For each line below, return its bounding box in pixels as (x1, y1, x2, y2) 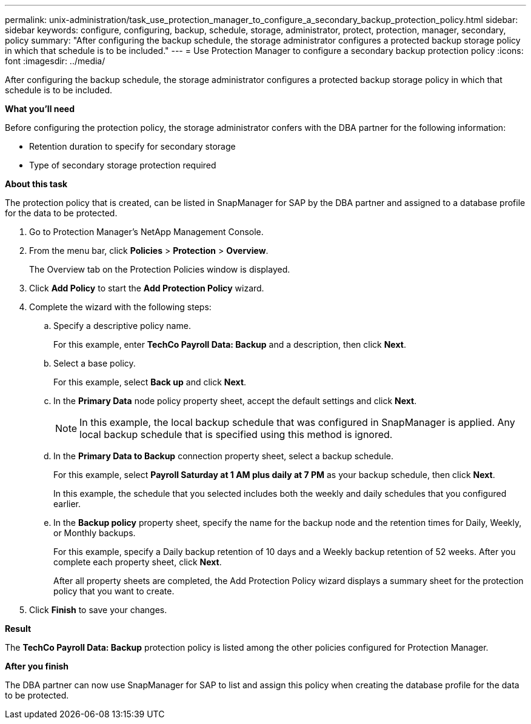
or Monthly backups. (53, 528, 136, 538)
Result (5, 623, 32, 634)
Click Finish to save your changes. (29, 605, 167, 615)
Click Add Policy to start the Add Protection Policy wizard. (29, 283, 264, 293)
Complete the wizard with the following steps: (29, 302, 212, 312)
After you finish (5, 661, 69, 671)
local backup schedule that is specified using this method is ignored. (79, 428, 393, 440)
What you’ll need (5, 104, 75, 114)
